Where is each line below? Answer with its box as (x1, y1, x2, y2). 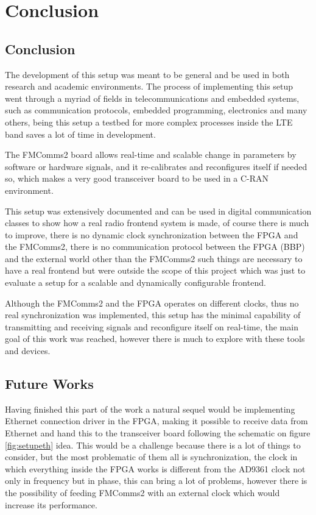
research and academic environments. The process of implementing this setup (5, 80, 293, 93)
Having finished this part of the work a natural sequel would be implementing (5, 402, 295, 415)
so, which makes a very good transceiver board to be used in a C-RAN (5, 172, 269, 185)
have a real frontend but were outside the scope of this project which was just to (5, 264, 306, 277)
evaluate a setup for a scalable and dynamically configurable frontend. (5, 276, 266, 289)
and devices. (5, 344, 51, 357)
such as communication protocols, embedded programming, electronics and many (5, 104, 307, 116)
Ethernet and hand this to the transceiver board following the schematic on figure (5, 427, 311, 439)
